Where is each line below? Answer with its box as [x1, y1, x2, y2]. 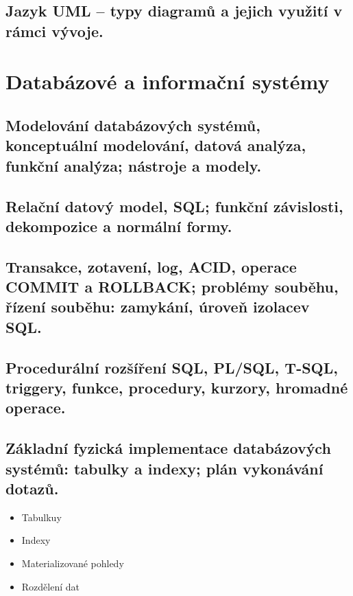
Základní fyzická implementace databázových [5, 437, 331, 459]
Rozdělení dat [21, 579, 80, 593]
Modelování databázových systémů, [5, 114, 260, 135]
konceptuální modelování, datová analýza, [5, 135, 306, 156]
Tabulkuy [21, 509, 62, 524]
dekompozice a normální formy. [5, 215, 232, 236]
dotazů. [5, 477, 59, 498]
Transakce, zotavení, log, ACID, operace [5, 255, 297, 277]
